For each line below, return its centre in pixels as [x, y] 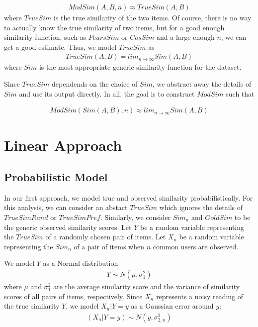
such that [240, 93]
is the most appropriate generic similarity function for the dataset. [140, 67]
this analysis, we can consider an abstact [66, 207]
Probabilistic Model [56, 177]
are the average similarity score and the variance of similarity [147, 286]
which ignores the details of [201, 207]
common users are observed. [196, 246]
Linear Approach [63, 145]
